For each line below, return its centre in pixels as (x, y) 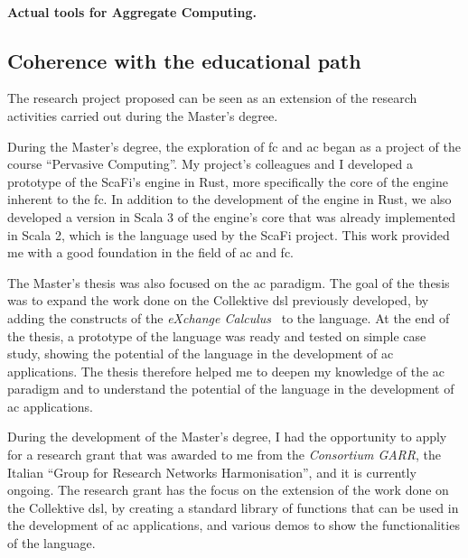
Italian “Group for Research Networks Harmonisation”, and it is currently (212, 472)
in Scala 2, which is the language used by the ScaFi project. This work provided (229, 234)
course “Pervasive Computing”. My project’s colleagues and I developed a (210, 164)
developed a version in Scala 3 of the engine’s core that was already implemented (232, 216)
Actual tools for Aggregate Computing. (132, 11)
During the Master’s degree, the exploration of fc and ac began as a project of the (234, 146)
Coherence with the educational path (184, 60)
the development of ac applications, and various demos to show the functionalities (234, 525)
